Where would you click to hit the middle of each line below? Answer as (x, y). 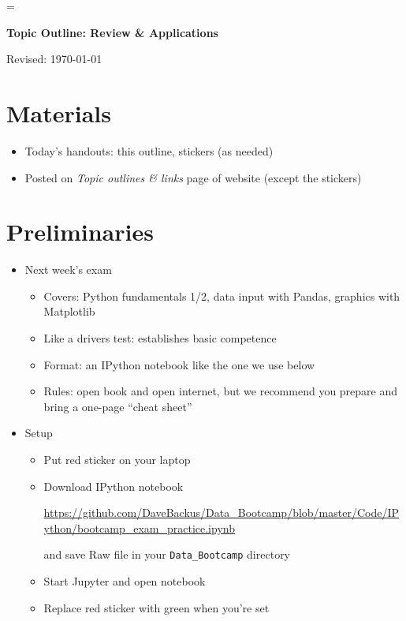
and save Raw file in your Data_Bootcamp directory (167, 554)
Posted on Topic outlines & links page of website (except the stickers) (193, 177)
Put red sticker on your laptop (117, 459)
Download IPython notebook (114, 486)
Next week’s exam (68, 269)
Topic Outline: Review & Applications (112, 32)
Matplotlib (69, 311)
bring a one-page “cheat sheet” (118, 406)
